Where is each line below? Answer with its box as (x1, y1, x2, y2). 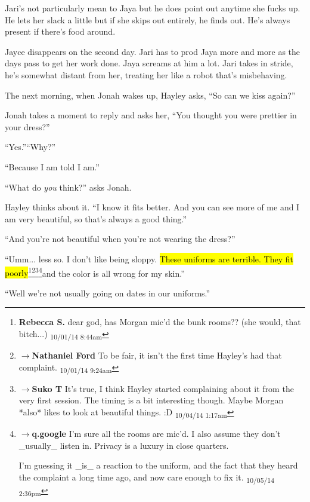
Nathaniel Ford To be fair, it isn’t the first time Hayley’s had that (32, 349, 282, 362)
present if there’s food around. (5, 25, 116, 38)
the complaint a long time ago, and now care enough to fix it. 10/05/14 (18, 470, 274, 485)
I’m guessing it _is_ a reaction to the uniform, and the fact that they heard (18, 459, 298, 472)
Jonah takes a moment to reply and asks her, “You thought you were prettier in (5, 109, 297, 121)
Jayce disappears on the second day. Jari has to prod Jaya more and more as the (5, 45, 300, 57)
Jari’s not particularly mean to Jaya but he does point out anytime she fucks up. (5, 2, 300, 14)
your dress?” (5, 120, 50, 133)
